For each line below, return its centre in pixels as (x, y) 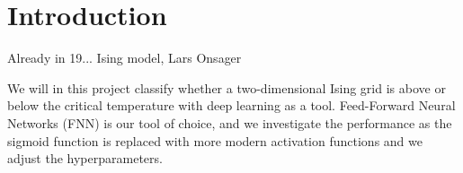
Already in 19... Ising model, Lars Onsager (125, 58)
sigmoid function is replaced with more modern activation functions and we (215, 140)
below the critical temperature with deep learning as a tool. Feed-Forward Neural (231, 105)
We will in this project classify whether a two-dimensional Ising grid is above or (227, 87)
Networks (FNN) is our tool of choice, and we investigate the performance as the (230, 122)
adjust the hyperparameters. (85, 158)
